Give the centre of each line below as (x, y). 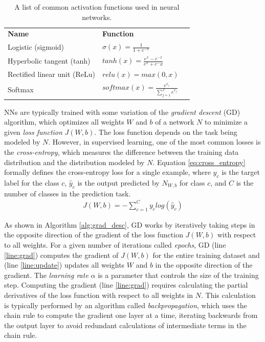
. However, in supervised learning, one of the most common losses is (154, 142)
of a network (175, 122)
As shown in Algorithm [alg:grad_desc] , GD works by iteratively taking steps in (130, 224)
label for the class (32, 182)
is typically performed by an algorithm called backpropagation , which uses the (126, 305)
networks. (97, 17)
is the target (241, 172)
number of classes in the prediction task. (68, 193)
